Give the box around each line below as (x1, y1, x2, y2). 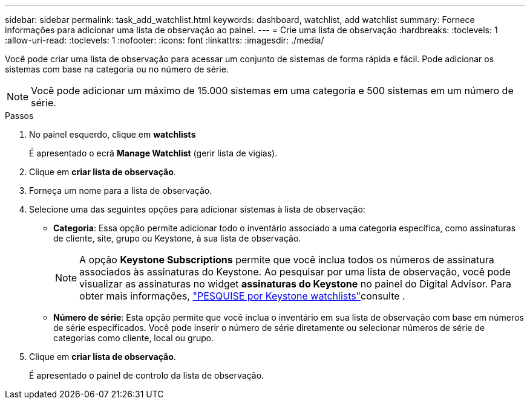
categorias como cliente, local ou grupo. (53, 333, 214, 343)
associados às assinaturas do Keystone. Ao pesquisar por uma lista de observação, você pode (79, 266, 511, 278)
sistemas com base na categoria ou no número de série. (5, 64, 229, 74)
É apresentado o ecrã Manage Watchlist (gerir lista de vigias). (29, 148, 278, 158)
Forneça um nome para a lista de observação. (29, 185, 212, 196)
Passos (5, 111, 34, 121)
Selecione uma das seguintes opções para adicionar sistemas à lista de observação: (29, 204, 365, 214)
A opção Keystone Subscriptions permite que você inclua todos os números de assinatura (79, 254, 494, 266)
